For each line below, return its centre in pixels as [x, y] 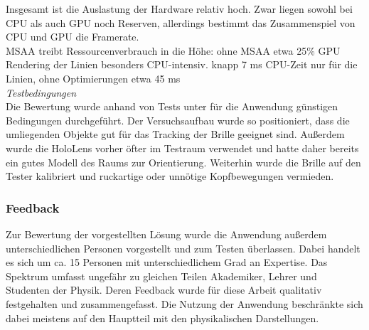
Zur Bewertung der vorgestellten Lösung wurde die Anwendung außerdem [166, 234]
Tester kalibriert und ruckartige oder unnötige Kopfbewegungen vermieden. [170, 176]
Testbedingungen [41, 92]
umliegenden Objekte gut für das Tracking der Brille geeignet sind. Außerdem [175, 134]
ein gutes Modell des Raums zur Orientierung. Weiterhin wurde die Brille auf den [183, 162]
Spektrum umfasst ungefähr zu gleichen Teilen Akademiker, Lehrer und [161, 276]
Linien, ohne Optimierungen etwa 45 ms [93, 78]
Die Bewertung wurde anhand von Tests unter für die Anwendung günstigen [172, 106]
